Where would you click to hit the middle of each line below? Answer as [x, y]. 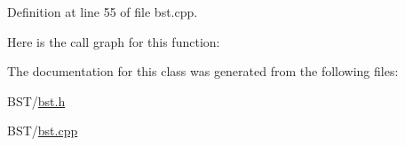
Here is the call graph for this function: [114, 41]
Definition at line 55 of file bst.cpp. [103, 12]
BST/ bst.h [36, 100]
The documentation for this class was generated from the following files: [203, 71]
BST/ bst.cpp [43, 131]
